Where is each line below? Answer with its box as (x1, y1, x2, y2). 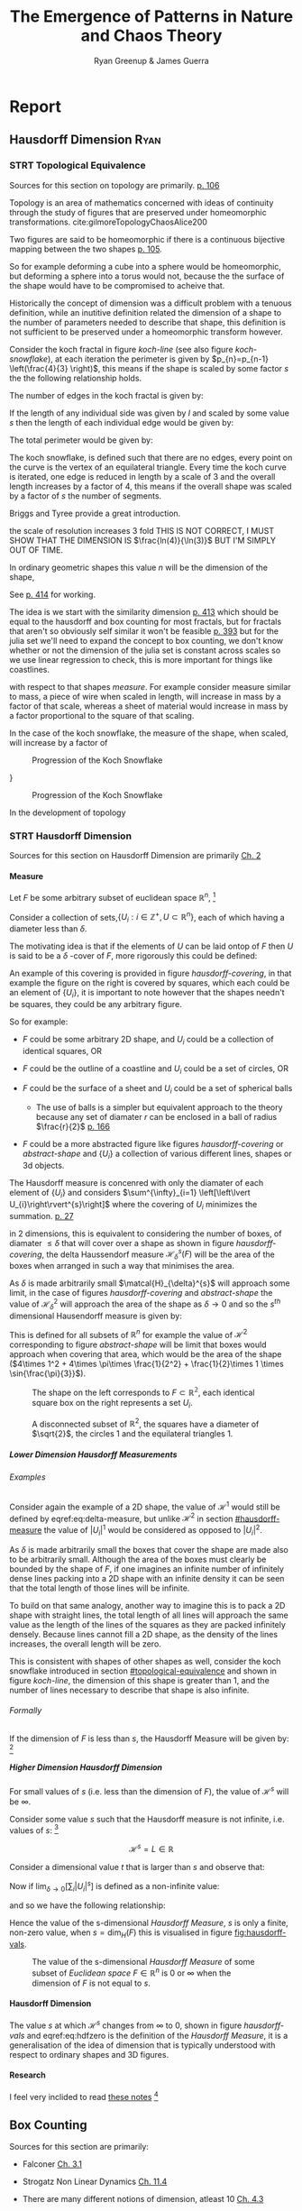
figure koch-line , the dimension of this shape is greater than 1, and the (9, 1674, 270, 1685)
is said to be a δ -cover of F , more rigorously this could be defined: (9, 950, 258, 961)
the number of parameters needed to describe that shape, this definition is (9, 317, 287, 327)
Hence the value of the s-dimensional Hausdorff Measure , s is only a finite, (9, 1918, 288, 1929)
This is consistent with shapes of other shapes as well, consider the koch (9, 1656, 281, 1666)
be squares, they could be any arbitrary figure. (9, 999, 182, 1010)
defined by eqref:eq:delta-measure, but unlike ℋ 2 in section (9, 1511, 233, 1524)
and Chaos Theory (80, 25, 223, 46)
